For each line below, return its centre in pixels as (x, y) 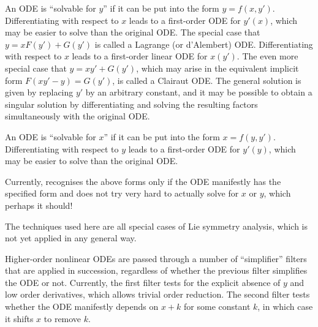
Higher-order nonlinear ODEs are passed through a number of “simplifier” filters (156, 258)
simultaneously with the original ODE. (78, 116)
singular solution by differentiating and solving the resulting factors (131, 104)
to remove (62, 318)
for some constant (217, 306)
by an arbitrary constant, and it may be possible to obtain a (199, 92)
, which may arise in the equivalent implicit (218, 68)
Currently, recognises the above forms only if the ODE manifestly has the (143, 181)
